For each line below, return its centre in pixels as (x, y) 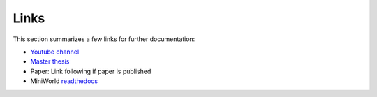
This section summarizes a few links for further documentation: (104, 39)
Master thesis (50, 61)
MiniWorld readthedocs (64, 81)
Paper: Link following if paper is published (91, 71)
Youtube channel (55, 52)
